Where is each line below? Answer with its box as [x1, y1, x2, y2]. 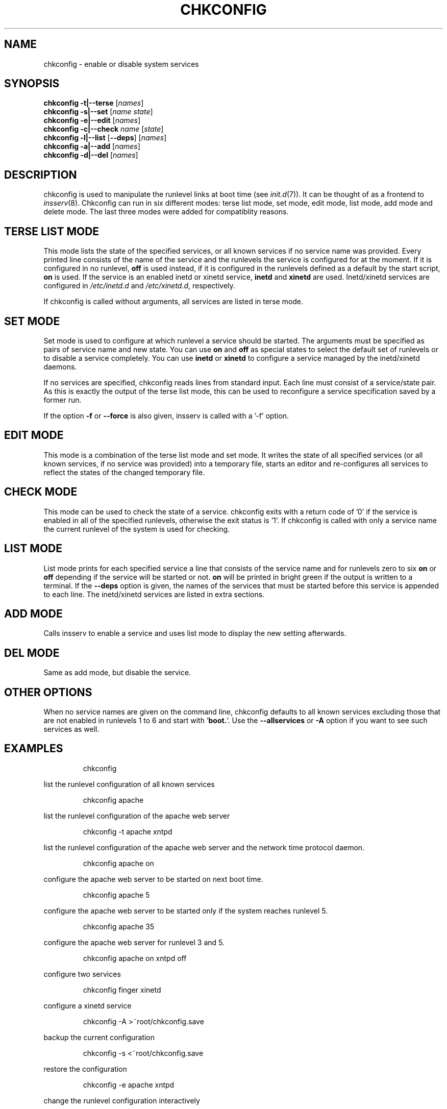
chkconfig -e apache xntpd [83, 1080, 175, 1089]
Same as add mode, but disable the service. [43, 668, 191, 677]
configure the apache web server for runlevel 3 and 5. [43, 938, 225, 947]
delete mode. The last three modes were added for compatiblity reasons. [43, 207, 289, 216]
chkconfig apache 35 [83, 922, 154, 931]
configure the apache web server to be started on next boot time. [43, 874, 263, 883]
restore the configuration [43, 1064, 127, 1073]
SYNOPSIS [4, 77, 60, 90]
